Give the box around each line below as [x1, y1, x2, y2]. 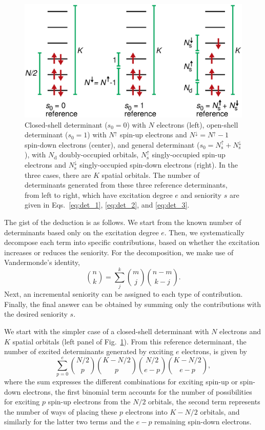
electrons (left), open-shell [156, 119, 238, 130]
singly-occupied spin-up [152, 149, 226, 160]
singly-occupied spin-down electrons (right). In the [79, 159, 238, 170]
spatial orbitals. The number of [101, 169, 200, 180]
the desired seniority [4, 309, 68, 319]
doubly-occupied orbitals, [59, 149, 139, 160]
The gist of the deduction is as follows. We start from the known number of [4, 217, 241, 228]
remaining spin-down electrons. [154, 416, 252, 427]
